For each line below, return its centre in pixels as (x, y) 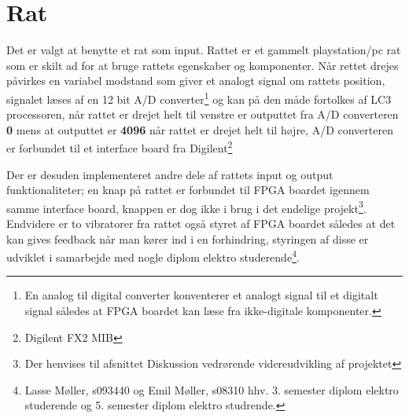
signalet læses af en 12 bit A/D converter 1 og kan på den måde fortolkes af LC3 (199, 97)
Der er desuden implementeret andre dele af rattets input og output (170, 174)
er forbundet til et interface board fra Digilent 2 (120, 147)
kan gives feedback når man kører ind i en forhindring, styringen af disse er (188, 238)
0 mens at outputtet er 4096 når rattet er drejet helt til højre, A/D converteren (200, 129)
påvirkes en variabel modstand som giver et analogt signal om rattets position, (196, 81)
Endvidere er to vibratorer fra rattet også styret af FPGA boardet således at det (201, 224)
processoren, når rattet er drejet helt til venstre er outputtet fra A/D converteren (203, 114)
